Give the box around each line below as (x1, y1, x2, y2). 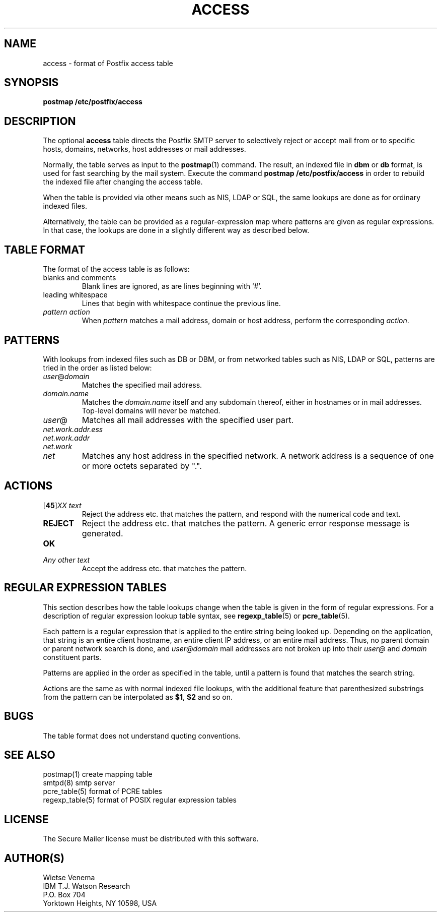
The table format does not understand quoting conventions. (43, 731, 241, 740)
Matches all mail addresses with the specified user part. (82, 414, 293, 425)
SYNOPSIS (4, 76, 59, 89)
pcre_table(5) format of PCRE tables (43, 787, 163, 796)
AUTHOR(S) (4, 851, 64, 865)
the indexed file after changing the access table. (43, 177, 203, 187)
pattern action (43, 308, 90, 317)
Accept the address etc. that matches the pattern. (82, 564, 247, 573)
